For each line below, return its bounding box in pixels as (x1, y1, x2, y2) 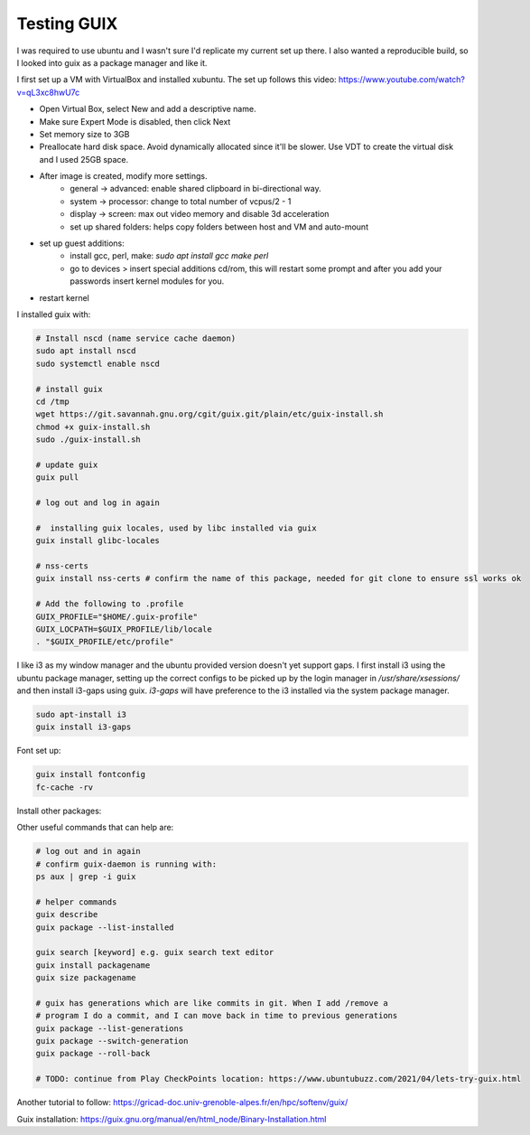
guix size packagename (35, 972, 136, 983)
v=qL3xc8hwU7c (16, 87, 80, 98)
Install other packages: (16, 805, 102, 816)
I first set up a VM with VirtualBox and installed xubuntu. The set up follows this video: (16, 74, 338, 85)
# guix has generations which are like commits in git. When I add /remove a (35, 998, 388, 1008)
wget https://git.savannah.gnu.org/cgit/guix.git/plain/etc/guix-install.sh (35, 409, 384, 419)
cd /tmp (35, 396, 70, 407)
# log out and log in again (35, 498, 160, 508)
